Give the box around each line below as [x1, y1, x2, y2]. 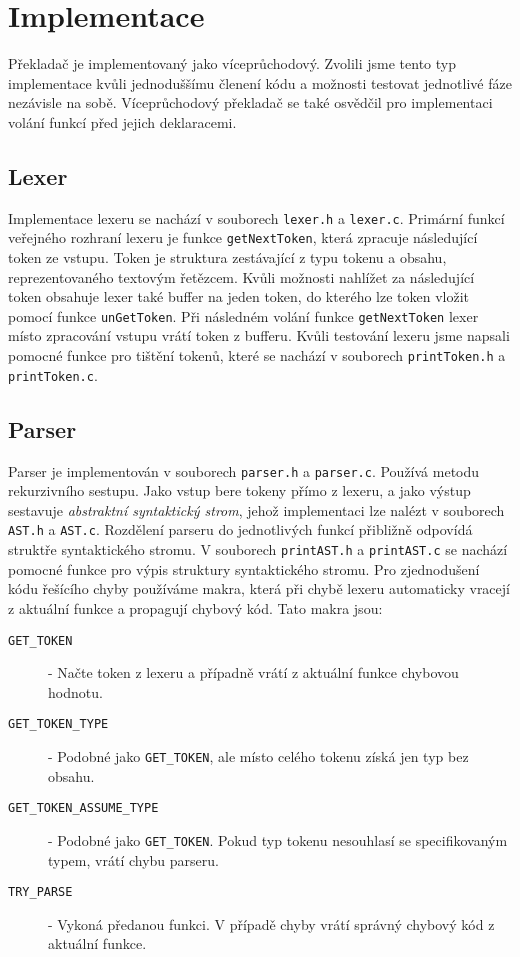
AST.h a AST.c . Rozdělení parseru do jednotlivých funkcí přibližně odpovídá [8, 519, 473, 540]
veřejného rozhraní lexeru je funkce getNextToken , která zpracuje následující [8, 227, 478, 248]
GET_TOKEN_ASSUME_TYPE [8, 801, 159, 816]
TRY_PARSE [8, 885, 73, 900]
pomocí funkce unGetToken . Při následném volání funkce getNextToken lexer [8, 305, 479, 326]
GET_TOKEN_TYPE [8, 717, 109, 732]
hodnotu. [48, 681, 103, 702]
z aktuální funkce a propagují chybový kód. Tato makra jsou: [8, 597, 383, 618]
